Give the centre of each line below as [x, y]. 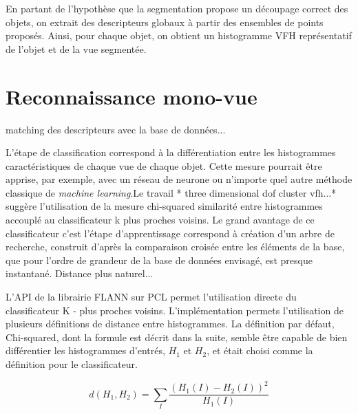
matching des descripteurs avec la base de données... [116, 129]
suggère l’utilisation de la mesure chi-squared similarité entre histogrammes [164, 206]
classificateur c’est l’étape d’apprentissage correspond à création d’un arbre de [170, 233]
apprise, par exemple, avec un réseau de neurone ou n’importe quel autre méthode [179, 179]
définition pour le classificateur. [72, 364]
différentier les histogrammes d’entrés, [85, 350]
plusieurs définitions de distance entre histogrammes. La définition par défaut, [170, 324]
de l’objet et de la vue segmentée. [76, 48]
